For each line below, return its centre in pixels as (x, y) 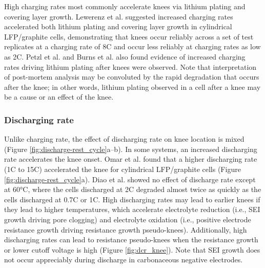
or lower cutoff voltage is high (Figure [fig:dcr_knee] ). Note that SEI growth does (132, 249)
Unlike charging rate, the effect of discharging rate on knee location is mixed (124, 139)
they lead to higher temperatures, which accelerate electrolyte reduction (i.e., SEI (132, 209)
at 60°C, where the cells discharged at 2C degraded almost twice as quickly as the (133, 189)
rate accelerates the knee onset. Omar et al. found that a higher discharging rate (131, 159)
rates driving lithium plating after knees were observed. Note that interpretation (130, 66)
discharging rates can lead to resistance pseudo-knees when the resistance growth (131, 240)
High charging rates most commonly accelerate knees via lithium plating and (125, 6)
